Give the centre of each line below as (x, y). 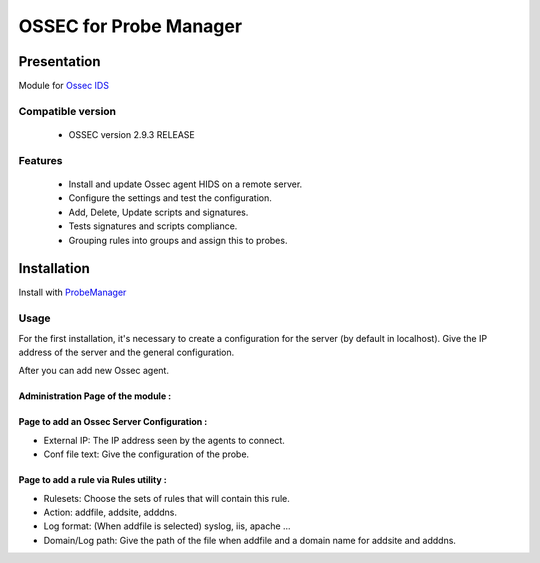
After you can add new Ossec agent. (94, 371)
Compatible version (67, 111)
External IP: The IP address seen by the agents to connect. (164, 440)
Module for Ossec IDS (64, 86)
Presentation (59, 61)
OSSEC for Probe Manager (130, 26)
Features (40, 160)
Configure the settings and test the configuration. (170, 198)
